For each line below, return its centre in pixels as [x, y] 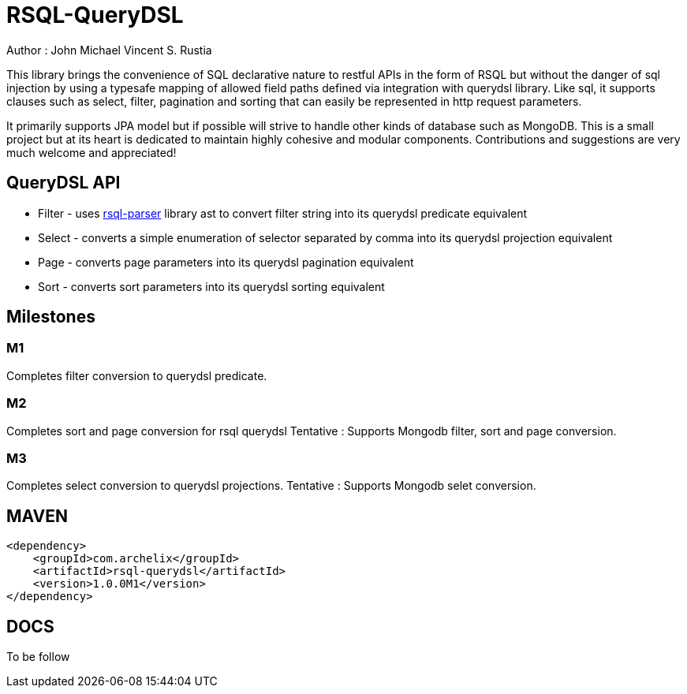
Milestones [51, 317]
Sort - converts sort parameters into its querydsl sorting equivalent [211, 286]
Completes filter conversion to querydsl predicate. [137, 375]
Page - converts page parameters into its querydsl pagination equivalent [226, 262]
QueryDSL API [63, 183]
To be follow [38, 657]
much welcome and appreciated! [91, 152]
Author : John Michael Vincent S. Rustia [109, 50]
